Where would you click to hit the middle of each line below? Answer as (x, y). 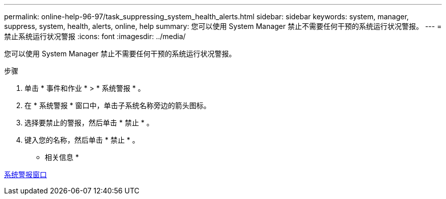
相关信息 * (62, 157)
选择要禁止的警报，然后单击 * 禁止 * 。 (89, 123)
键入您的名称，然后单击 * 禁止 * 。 (82, 140)
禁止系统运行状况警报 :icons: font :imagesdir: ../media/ (95, 36)
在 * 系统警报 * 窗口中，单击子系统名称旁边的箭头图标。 (118, 105)
